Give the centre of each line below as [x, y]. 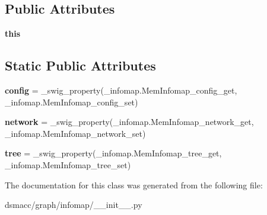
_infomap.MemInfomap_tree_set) [68, 164]
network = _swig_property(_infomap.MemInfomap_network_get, [129, 122]
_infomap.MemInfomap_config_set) [71, 102]
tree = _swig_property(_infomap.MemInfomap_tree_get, [113, 153]
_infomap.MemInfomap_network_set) [75, 133]
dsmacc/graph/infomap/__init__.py [74, 205]
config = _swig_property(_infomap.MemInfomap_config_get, [121, 90]
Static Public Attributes [80, 65]
